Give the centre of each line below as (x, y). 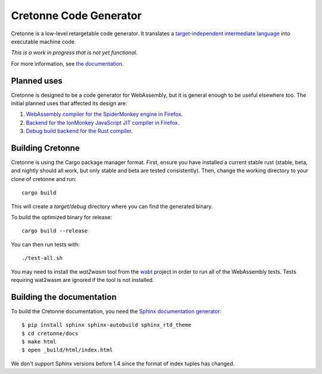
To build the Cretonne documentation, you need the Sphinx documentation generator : (116, 311)
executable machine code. (44, 41)
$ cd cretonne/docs (50, 333)
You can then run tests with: (45, 244)
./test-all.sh (42, 258)
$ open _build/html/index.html (67, 350)
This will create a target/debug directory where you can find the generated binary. (112, 206)
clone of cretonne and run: (44, 179)
